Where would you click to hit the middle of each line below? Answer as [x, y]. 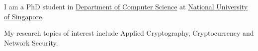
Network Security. [31, 42]
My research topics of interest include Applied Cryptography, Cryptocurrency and [129, 33]
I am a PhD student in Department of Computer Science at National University [126, 6]
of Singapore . [24, 16]
